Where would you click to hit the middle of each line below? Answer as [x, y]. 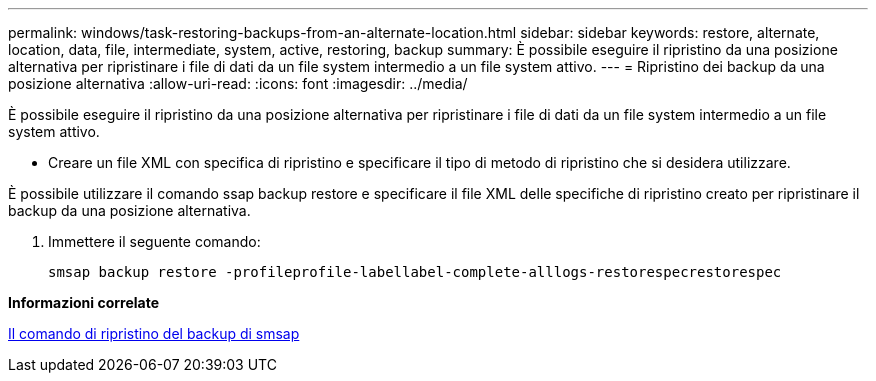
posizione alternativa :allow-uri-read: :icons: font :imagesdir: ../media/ [238, 83]
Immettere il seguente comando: [154, 241]
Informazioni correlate [84, 302]
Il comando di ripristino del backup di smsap [154, 333]
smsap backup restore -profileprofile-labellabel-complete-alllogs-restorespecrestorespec [415, 272]
